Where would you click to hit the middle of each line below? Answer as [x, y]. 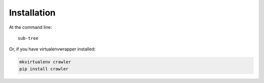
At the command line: [31, 27]
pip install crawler [44, 69]
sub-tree [28, 38]
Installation [32, 13]
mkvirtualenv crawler [45, 62]
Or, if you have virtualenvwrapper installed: [52, 49]
